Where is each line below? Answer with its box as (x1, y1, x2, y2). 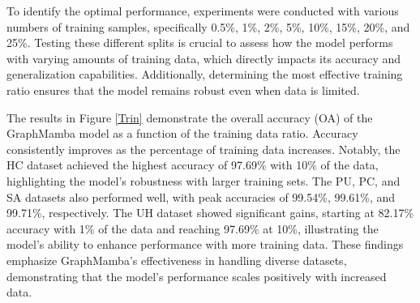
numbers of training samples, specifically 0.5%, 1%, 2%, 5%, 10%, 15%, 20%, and (6, 18, 410, 35)
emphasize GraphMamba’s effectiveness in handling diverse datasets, (6, 251, 347, 268)
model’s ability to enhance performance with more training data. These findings (6, 236, 404, 253)
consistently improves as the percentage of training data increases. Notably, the (6, 140, 401, 157)
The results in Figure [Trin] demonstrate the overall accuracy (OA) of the (6, 109, 373, 126)
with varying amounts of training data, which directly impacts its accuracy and (6, 49, 401, 66)
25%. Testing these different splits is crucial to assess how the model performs (6, 34, 393, 51)
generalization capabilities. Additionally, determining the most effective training (6, 66, 403, 83)
